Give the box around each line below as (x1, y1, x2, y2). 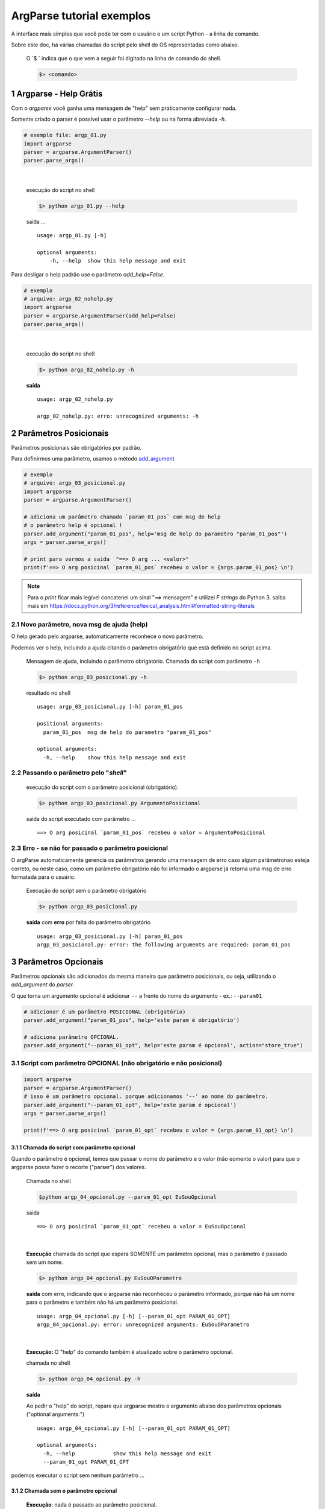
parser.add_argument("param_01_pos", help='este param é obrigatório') (23, 1017, 240, 1024)
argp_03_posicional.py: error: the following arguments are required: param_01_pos (37, 942, 291, 948)
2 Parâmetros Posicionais (11, 428, 109, 438)
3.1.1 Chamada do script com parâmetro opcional (11, 1144, 135, 1151)
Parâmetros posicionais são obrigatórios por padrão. (11, 444, 142, 451)
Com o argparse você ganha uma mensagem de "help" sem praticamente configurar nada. (11, 104, 237, 112)
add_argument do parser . (11, 981, 75, 988)
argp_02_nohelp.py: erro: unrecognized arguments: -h (37, 412, 199, 420)
